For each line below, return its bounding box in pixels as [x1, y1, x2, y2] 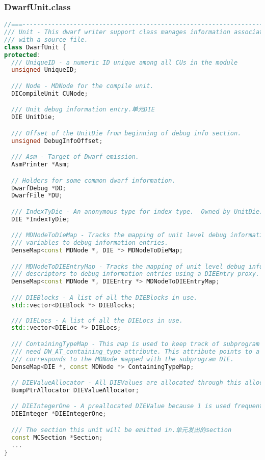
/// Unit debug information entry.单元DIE [11, 106, 155, 113]
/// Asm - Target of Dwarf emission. [11, 153, 139, 161]
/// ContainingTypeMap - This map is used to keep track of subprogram [11, 340, 260, 348]
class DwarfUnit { [4, 43, 66, 51]
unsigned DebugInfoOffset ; [11, 137, 103, 145]
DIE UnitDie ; [11, 113, 56, 121]
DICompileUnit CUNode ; [11, 90, 88, 97]
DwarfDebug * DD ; [11, 184, 66, 192]
